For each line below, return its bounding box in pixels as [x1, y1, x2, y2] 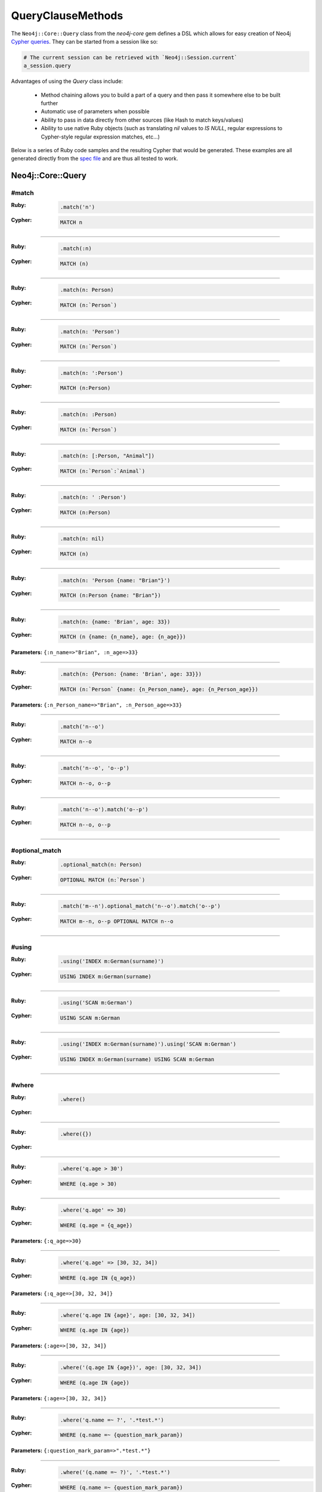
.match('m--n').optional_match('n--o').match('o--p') [60, 903, 221, 910]
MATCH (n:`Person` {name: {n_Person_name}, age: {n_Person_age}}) [60, 686, 259, 692]
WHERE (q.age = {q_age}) [60, 1222, 133, 1229]
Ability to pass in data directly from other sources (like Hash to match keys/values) [41, 116, 244, 124]
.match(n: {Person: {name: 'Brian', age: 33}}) [60, 671, 202, 677]
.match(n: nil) [60, 535, 104, 542]
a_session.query [23, 63, 72, 69]
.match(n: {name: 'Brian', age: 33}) [60, 618, 171, 625]
